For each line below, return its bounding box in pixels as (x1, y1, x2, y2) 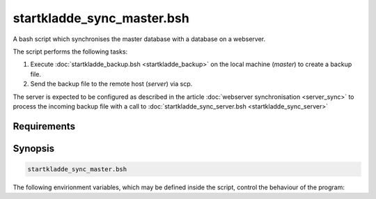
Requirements (13, 120, 76, 132)
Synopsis (13, 143, 55, 154)
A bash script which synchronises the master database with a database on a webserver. (13, 35, 266, 43)
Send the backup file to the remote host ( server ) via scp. (30, 80, 193, 88)
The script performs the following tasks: (13, 47, 128, 56)
